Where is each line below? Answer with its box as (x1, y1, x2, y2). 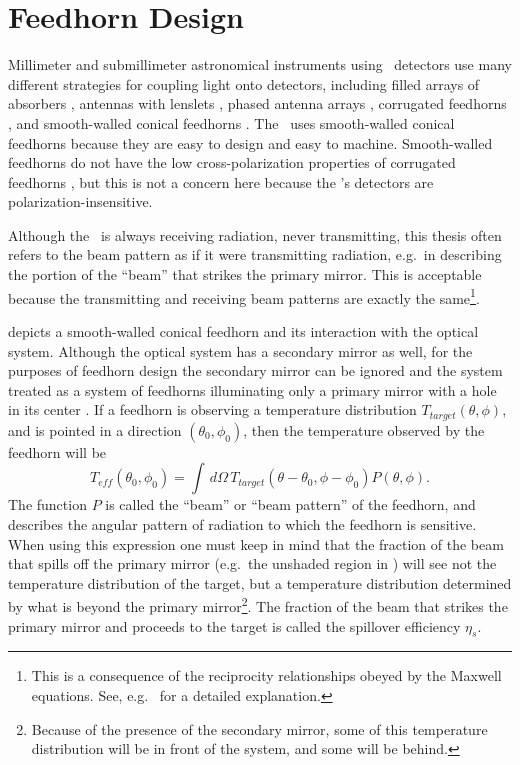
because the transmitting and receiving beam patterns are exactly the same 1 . (8, 284, 480, 308)
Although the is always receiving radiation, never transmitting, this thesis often (8, 224, 502, 245)
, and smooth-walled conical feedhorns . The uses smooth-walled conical (8, 112, 455, 133)
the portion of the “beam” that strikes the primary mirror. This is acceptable (8, 264, 482, 285)
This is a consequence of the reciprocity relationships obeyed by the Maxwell (31, 665, 502, 686)
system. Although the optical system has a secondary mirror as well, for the (8, 340, 473, 361)
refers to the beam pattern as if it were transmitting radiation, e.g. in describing (8, 244, 502, 265)
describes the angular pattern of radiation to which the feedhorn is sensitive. (8, 513, 477, 534)
